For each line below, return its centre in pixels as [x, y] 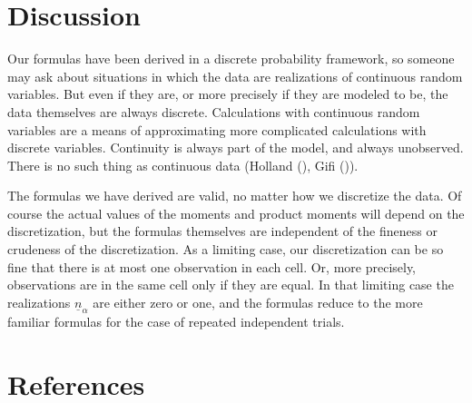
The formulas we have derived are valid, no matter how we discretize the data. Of [235, 196]
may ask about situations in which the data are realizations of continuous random [235, 76]
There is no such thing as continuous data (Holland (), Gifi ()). [183, 165]
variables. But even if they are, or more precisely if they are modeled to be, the [228, 94]
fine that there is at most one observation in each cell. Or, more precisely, [212, 266]
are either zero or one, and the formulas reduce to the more [258, 302]
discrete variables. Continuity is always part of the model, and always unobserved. [236, 147]
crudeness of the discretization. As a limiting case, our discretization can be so [226, 249]
